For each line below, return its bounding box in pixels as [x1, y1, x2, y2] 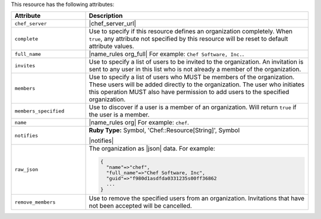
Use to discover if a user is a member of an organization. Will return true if [89, 103, 297, 111]
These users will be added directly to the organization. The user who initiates [89, 80, 305, 89]
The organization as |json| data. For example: [89, 145, 215, 153]
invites [14, 62, 36, 68]
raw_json [14, 167, 39, 173]
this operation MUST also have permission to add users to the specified [89, 88, 289, 96]
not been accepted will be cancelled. [89, 202, 193, 210]
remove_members [14, 199, 56, 205]
